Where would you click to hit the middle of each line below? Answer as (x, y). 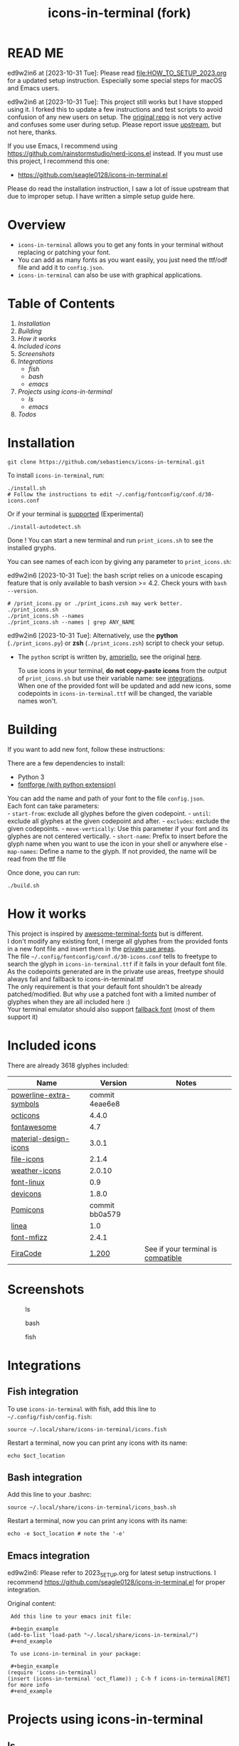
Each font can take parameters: (53, 805)
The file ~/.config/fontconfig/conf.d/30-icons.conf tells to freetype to (112, 956)
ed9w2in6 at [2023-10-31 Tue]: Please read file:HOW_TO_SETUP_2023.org (117, 73)
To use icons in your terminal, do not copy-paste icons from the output (122, 670)
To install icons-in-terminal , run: (56, 475)
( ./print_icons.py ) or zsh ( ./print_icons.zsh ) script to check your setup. (116, 643)
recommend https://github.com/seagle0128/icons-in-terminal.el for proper (116, 1582)
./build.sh (23, 885)
